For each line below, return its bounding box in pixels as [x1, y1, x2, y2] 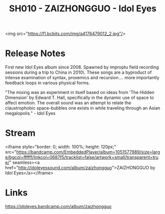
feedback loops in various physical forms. [5, 80, 90, 86]
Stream [5, 127, 36, 139]
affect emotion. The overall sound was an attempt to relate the [5, 100, 132, 106]
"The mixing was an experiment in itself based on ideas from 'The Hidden [5, 90, 155, 95]
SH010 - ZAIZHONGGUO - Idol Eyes [9, 3, 157, 14]
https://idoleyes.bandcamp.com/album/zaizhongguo [5, 204, 112, 209]
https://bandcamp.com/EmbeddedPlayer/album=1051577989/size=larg [16, 149, 160, 155]
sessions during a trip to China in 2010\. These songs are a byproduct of [5, 69, 152, 75]
